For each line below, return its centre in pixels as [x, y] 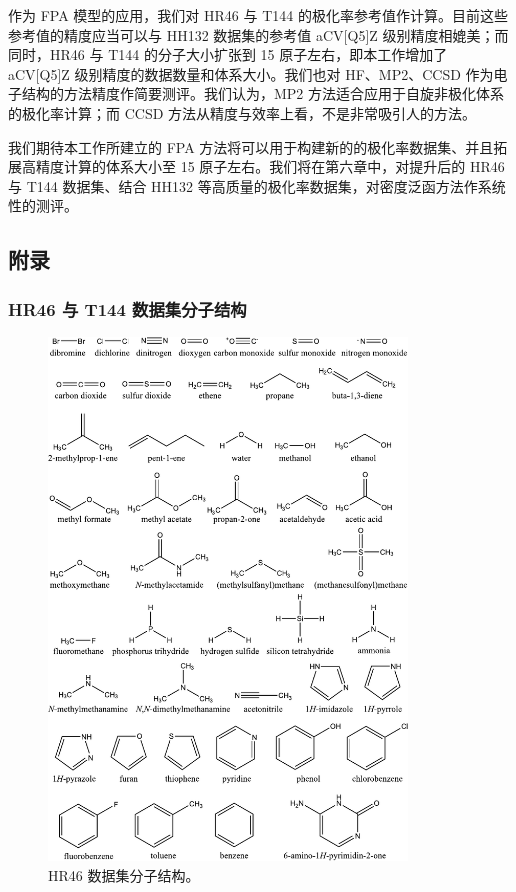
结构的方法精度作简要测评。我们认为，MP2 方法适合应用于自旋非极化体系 [263, 93]
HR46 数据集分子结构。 [124, 874]
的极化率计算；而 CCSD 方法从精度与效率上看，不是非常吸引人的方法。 [242, 112]
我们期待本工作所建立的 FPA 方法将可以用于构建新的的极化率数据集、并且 [251, 146]
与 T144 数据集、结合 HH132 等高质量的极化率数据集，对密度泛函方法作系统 [257, 185]
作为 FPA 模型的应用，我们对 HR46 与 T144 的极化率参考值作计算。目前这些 [258, 15]
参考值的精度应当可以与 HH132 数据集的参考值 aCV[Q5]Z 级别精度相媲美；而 [258, 34]
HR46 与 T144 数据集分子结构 [127, 308]
